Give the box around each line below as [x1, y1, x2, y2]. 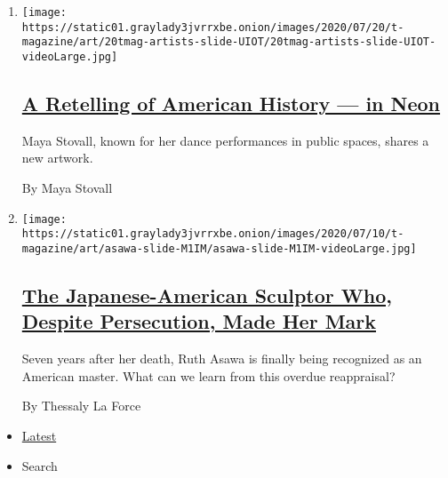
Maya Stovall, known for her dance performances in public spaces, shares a [21, 131, 429, 149]
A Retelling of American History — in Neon [21, 90, 441, 117]
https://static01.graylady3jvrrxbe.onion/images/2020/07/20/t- [21, 20, 404, 34]
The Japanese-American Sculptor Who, [21, 281, 392, 308]
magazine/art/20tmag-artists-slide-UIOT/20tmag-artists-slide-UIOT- [21, 36, 436, 49]
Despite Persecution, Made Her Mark [21, 307, 376, 335]
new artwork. [21, 148, 93, 167]
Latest [21, 426, 57, 444]
